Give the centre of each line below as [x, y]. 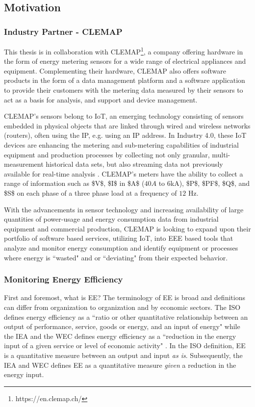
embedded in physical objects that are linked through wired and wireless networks [127, 125]
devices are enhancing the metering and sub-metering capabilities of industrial [121, 145]
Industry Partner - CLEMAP [63, 31]
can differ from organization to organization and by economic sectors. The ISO [122, 307]
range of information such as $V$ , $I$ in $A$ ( [74, 183]
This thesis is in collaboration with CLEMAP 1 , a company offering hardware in [124, 51]
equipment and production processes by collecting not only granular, [107, 154]
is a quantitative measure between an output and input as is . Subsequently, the [123, 355]
